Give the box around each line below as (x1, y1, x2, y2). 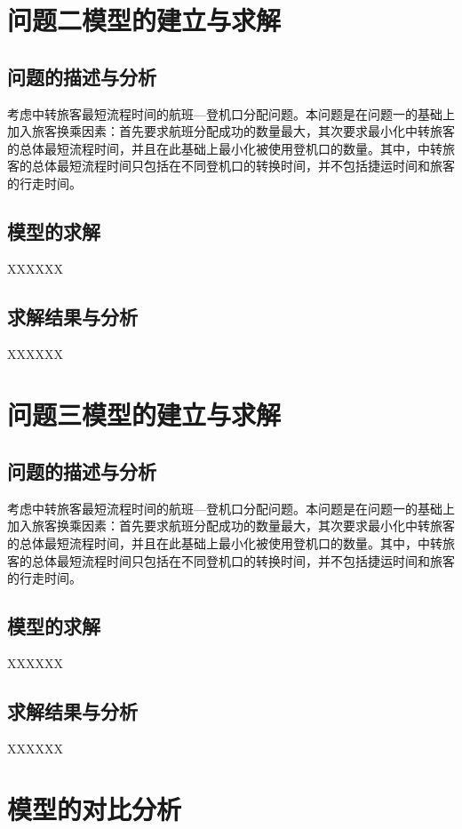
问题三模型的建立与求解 (7, 396, 282, 433)
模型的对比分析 (7, 791, 182, 827)
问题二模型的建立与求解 (7, 2, 282, 38)
